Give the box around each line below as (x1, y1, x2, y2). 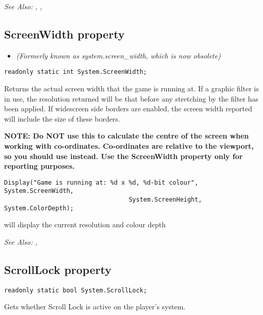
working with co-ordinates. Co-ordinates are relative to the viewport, (4, 141, 254, 151)
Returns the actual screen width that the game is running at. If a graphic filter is (4, 83, 259, 94)
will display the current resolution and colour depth (4, 219, 166, 230)
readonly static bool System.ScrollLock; (4, 286, 147, 294)
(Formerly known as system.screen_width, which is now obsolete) (16, 50, 221, 61)
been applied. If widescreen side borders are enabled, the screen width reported (4, 103, 252, 114)
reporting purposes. (4, 161, 75, 171)
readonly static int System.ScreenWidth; (4, 68, 147, 76)
